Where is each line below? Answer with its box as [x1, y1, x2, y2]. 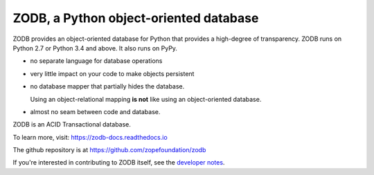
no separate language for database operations [30, 57, 163, 65]
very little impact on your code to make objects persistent [30, 69, 195, 77]
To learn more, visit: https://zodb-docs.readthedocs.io [12, 133, 168, 141]
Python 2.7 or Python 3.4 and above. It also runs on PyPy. [12, 44, 178, 52]
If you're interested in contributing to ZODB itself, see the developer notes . [12, 158, 225, 167]
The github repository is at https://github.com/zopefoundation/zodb [12, 146, 206, 154]
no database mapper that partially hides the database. [30, 82, 185, 91]
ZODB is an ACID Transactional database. [12, 120, 132, 129]
